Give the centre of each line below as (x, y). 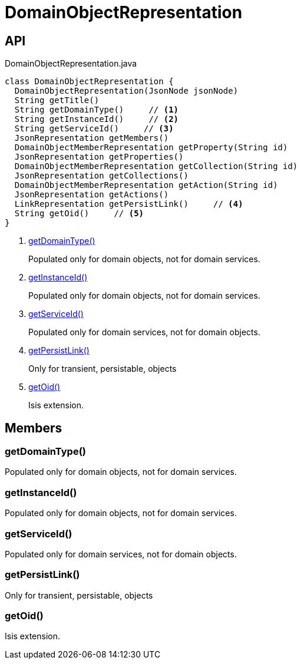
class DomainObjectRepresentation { (89, 82)
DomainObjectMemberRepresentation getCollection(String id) (156, 166)
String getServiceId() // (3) (94, 129)
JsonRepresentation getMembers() (92, 138)
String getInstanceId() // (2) (97, 119)
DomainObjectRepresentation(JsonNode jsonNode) (126, 91)
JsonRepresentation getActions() (92, 195)
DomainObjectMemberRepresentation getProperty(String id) (151, 148)
